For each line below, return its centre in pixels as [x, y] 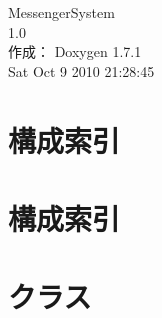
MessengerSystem [61, 12]
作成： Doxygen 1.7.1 [75, 51]
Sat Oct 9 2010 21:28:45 [81, 70]
